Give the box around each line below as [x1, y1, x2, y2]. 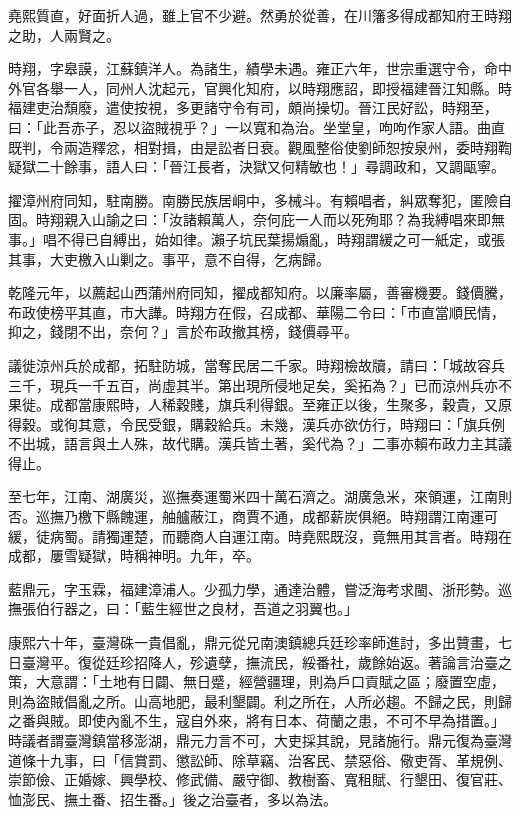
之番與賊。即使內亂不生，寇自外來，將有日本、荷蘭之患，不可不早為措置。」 [8, 710, 505, 731]
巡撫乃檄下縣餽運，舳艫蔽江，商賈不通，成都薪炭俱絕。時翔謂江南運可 [35, 506, 498, 527]
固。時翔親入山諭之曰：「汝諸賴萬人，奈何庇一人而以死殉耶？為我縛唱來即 [8, 209, 491, 230]
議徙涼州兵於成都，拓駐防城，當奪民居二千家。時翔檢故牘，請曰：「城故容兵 [8, 354, 505, 375]
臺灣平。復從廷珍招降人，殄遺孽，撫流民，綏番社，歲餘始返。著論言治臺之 [21, 651, 512, 672]
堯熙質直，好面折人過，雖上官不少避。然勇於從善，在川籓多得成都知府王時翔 [8, 5, 512, 25]
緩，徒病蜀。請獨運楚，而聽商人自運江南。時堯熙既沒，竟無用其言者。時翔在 [8, 525, 512, 546]
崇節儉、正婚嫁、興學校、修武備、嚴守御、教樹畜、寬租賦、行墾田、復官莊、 [8, 769, 512, 790]
